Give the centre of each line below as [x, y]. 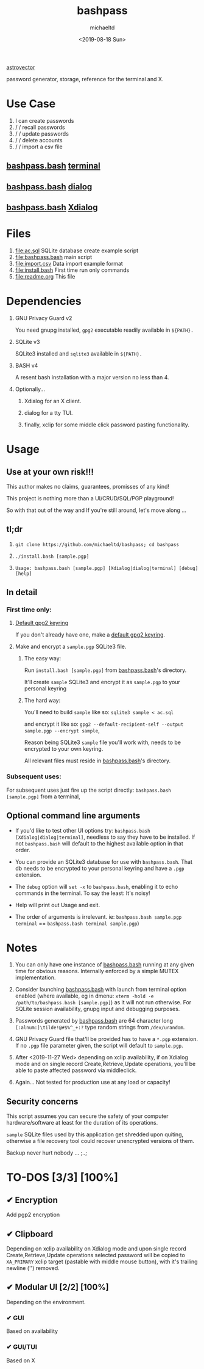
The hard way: [42, 701]
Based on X [21, 1360]
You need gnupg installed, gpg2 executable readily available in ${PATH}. [104, 330]
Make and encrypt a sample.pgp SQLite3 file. [71, 647]
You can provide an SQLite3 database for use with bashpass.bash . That [104, 861]
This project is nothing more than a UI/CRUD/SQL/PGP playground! [90, 498]
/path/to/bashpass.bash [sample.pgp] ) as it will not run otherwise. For [103, 1002]
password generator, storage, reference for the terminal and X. [85, 79]
